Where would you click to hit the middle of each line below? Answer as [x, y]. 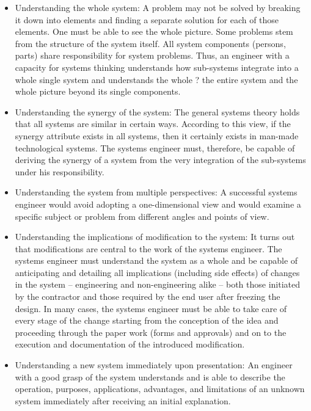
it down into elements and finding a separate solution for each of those [147, 19]
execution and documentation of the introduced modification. [130, 344]
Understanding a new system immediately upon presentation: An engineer [154, 365]
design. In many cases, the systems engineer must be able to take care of [151, 308]
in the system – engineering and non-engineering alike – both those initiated [158, 284]
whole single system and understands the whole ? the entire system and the [156, 79]
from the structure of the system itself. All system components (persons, [150, 43]
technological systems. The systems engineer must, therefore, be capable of [155, 147]
